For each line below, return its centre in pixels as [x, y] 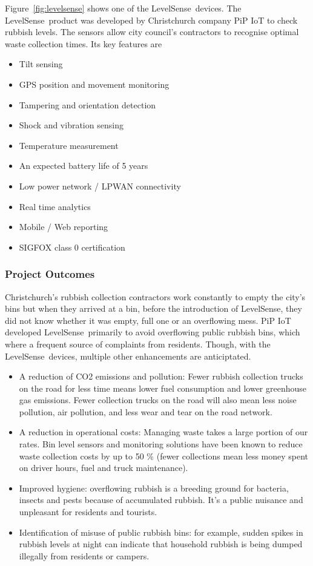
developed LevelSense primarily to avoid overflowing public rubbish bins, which [153, 332]
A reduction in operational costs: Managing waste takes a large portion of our [163, 432]
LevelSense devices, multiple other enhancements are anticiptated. [128, 356]
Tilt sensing [41, 64]
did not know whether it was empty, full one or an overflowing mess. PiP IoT [148, 320]
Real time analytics [55, 206]
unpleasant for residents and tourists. [88, 512]
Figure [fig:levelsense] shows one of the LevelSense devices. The [123, 8]
